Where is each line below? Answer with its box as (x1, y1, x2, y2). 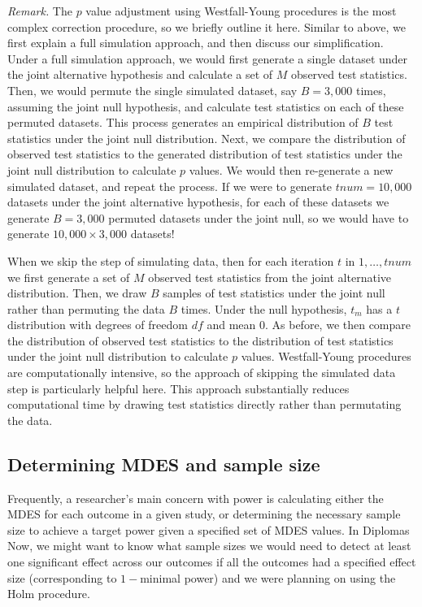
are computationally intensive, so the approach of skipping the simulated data (7, 364, 396, 381)
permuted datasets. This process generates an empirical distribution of (7, 114, 359, 131)
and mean (207, 316, 256, 333)
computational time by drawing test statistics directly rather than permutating (7, 396, 402, 413)
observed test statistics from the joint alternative (148, 268, 391, 285)
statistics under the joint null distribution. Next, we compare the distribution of (7, 129, 406, 146)
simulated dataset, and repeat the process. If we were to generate (7, 177, 333, 194)
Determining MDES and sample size (7, 451, 320, 476)
